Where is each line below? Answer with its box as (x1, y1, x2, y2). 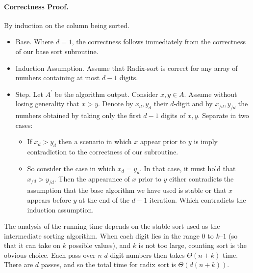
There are (4, 259, 33, 270)
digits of (161, 110, 185, 121)
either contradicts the (169, 173, 234, 183)
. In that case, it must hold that (140, 163, 236, 173)
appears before (27, 194, 71, 205)
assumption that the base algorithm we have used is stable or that (27, 185, 227, 195)
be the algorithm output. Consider (54, 89, 158, 99)
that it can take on (4, 240, 61, 250)
